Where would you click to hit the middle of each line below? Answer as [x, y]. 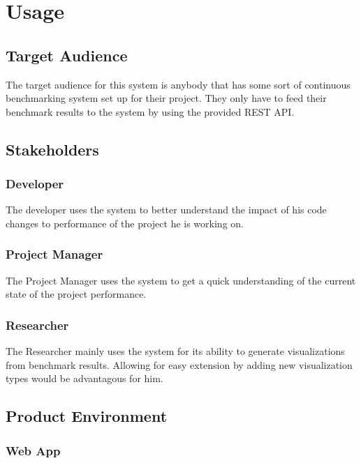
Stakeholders [52, 149]
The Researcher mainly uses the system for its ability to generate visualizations [175, 351]
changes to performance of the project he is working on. [125, 223]
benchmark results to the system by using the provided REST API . [150, 111]
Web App [33, 450]
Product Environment [87, 416]
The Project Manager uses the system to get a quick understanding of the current [181, 280]
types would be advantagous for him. [84, 378]
